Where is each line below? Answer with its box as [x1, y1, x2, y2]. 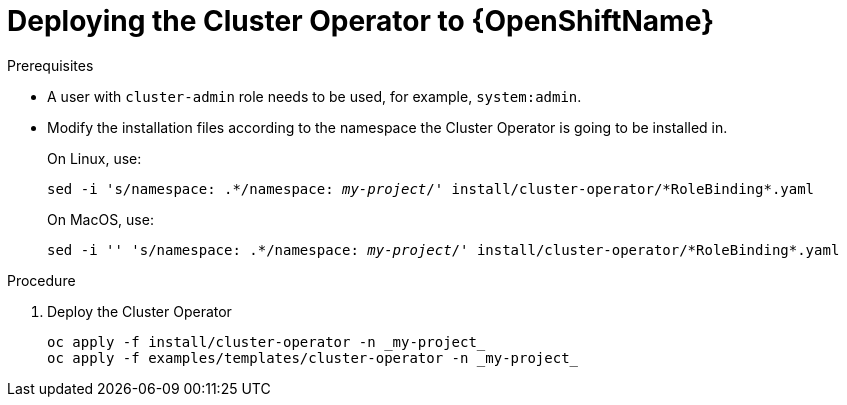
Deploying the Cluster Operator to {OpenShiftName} [7, 4, 715, 38]
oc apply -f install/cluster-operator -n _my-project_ [47, 333, 486, 350]
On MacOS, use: [47, 210, 154, 228]
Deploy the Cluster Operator [47, 302, 232, 320]
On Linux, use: [47, 149, 142, 167]
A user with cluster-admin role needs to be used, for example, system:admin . [47, 87, 582, 105]
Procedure [7, 271, 76, 289]
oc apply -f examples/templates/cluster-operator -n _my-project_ [47, 349, 579, 366]
